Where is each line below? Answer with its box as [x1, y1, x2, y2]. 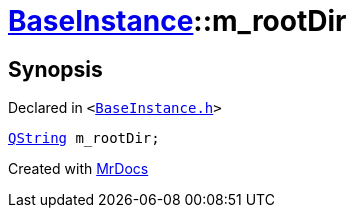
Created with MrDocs [8, 160, 149, 178]
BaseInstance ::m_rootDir [8, 4, 347, 38]
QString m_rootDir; [8, 130, 160, 147]
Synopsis [8, 56, 103, 82]
